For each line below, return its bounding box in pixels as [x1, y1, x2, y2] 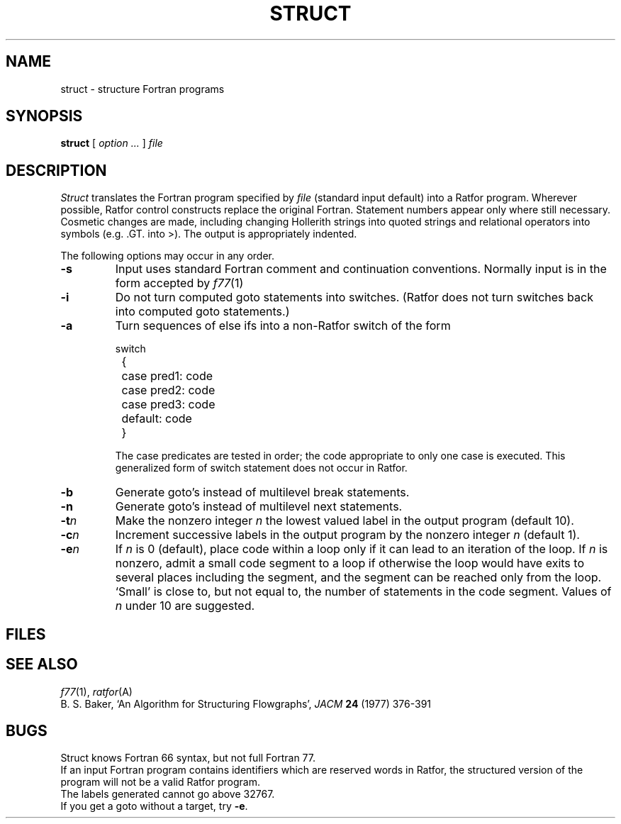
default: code [121, 411, 192, 426]
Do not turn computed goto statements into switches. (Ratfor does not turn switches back [115, 290, 593, 305]
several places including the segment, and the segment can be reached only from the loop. [115, 570, 602, 585]
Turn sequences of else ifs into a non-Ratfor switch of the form [115, 318, 451, 333]
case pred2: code [121, 383, 216, 398]
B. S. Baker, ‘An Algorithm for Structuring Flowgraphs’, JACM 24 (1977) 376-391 [60, 697, 432, 710]
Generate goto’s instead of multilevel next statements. [115, 499, 403, 514]
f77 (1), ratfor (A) [60, 685, 133, 698]
